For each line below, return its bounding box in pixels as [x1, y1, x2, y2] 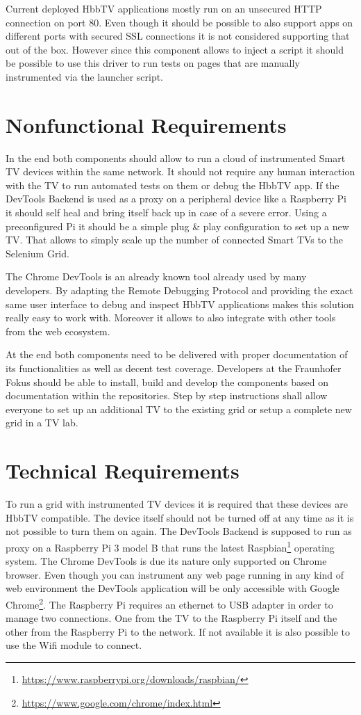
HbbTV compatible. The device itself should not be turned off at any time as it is [6, 510, 354, 524]
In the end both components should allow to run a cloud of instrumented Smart [6, 150, 346, 165]
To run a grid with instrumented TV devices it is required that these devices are [6, 497, 348, 511]
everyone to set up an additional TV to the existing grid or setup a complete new [6, 401, 352, 416]
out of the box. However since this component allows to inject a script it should [6, 42, 344, 56]
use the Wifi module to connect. [6, 638, 142, 652]
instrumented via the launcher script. [6, 69, 164, 83]
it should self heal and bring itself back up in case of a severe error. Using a [6, 205, 327, 220]
